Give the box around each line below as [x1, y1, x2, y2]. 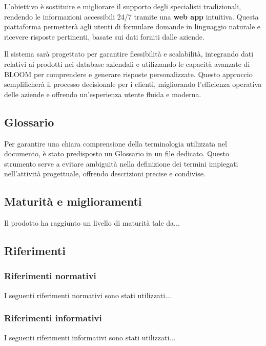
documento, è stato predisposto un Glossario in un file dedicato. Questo [4, 148, 229, 159]
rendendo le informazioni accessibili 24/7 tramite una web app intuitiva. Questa [4, 11, 259, 22]
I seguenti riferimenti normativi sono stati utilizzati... [4, 289, 171, 300]
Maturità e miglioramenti [4, 193, 142, 209]
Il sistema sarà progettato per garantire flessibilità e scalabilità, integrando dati [4, 48, 254, 59]
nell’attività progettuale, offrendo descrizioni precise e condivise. [4, 168, 206, 179]
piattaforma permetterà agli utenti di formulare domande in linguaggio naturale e [4, 21, 261, 32]
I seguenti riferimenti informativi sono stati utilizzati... [4, 332, 176, 342]
